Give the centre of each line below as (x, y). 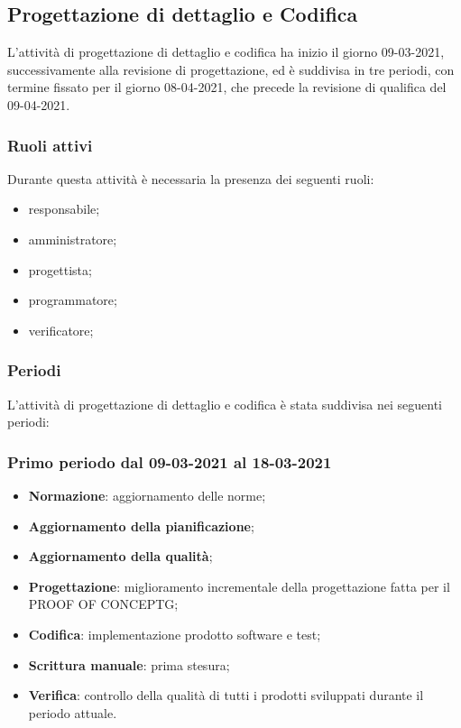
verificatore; (61, 330)
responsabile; (64, 209)
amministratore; (73, 239)
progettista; (60, 269)
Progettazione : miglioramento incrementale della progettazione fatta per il (239, 586)
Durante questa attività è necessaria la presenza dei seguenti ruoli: (191, 178)
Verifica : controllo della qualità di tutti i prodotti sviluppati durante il (226, 695)
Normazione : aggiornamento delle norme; (147, 495)
